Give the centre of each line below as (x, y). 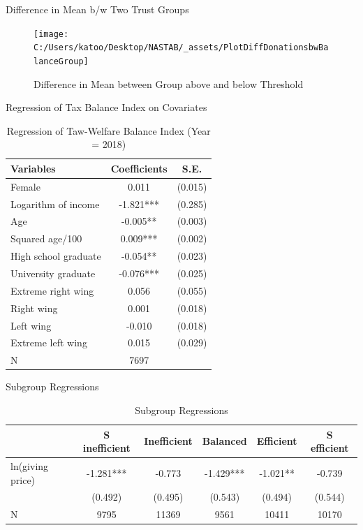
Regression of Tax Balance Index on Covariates (106, 107)
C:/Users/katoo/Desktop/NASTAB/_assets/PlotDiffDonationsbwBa (181, 48)
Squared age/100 (46, 238)
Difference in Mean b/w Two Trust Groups (97, 9)
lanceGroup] (61, 61)
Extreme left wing (49, 343)
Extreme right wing (52, 290)
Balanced (224, 441)
